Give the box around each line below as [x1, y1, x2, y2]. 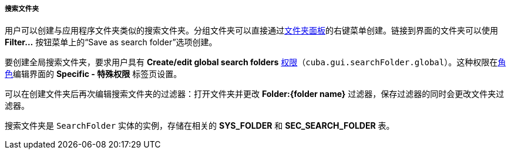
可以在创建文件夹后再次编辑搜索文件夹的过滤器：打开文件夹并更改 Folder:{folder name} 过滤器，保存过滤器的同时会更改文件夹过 [5, 89, 505, 99]
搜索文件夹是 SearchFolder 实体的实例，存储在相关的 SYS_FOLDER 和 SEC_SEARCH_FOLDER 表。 [5, 120, 395, 131]
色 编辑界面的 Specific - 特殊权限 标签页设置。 [5, 69, 182, 79]
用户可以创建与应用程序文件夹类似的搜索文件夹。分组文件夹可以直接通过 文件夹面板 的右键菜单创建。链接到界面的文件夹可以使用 [5, 25, 498, 36]
